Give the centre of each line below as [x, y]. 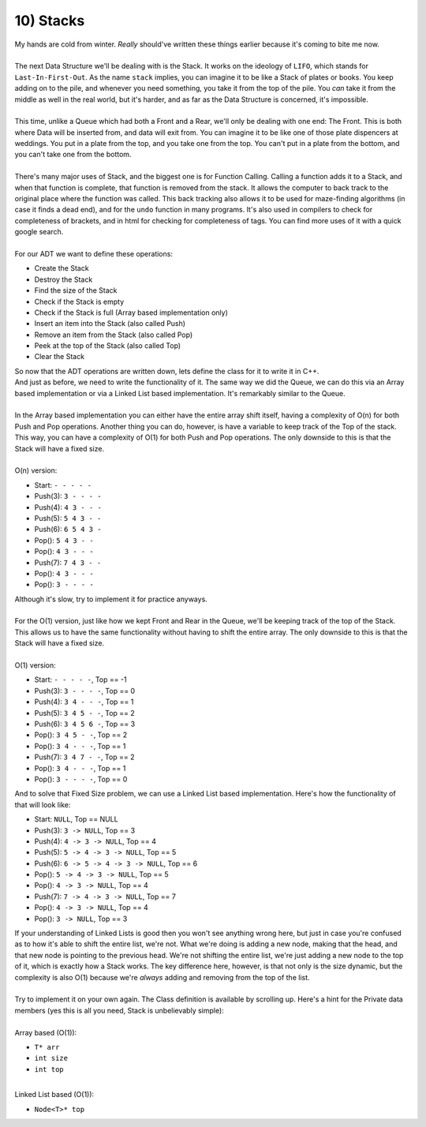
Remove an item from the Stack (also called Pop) [114, 335]
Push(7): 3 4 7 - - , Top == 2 [84, 757]
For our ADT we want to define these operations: [94, 253]
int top [49, 1069]
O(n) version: [36, 470]
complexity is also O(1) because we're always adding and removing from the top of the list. [163, 977]
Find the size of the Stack [76, 290]
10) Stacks [50, 21]
